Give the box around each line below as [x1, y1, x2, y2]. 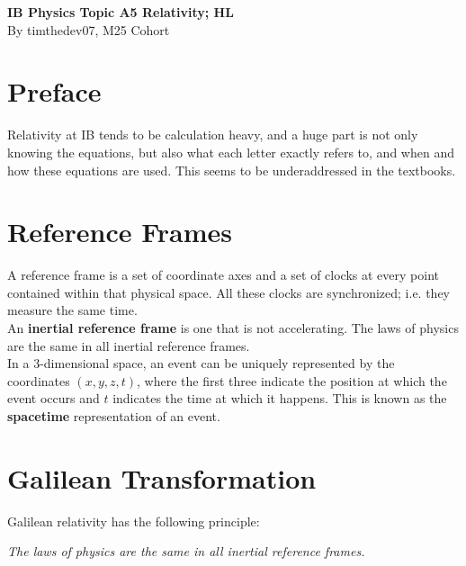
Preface [7, 73, 102, 110]
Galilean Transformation [7, 459, 317, 496]
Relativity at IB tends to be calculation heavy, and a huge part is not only [7, 125, 418, 144]
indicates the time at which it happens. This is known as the [112, 389, 447, 408]
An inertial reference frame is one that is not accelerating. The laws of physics [7, 319, 459, 337]
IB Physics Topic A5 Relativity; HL [7, 3, 234, 21]
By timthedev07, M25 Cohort [7, 20, 170, 39]
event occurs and [7, 389, 100, 408]
